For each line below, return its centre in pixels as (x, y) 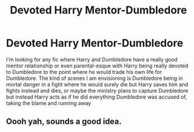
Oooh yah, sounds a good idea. (64, 122)
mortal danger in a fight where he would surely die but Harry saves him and (97, 84)
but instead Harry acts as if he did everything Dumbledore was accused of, (97, 97)
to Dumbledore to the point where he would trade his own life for (84, 72)
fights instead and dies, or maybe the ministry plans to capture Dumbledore (97, 90)
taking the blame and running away (49, 103)
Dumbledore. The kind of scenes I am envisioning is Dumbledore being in (95, 78)
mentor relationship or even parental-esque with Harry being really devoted (97, 66)
